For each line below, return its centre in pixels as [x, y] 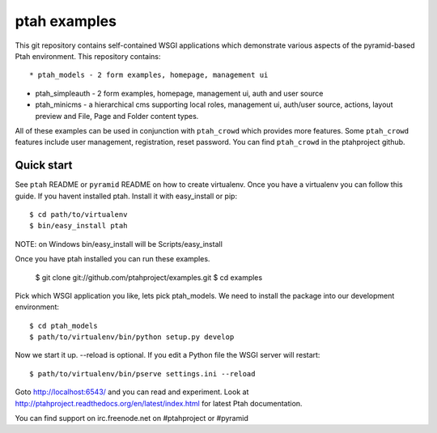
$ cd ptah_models [64, 325]
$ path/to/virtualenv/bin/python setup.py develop [132, 337]
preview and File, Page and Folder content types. [117, 116]
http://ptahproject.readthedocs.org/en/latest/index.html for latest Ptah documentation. [159, 403]
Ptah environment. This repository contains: [88, 56]
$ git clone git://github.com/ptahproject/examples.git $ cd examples [149, 277]
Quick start [44, 166]
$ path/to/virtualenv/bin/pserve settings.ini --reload [142, 374]
